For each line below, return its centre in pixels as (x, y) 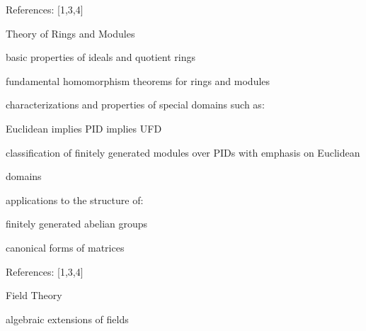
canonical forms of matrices (65, 247)
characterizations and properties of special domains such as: (135, 105)
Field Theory (34, 295)
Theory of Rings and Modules (70, 33)
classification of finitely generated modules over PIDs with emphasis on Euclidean (183, 152)
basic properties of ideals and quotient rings (101, 57)
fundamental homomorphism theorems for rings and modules (138, 80)
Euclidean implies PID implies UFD (84, 128)
